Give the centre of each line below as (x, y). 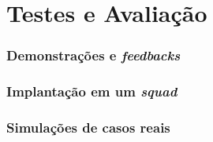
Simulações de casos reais (88, 127)
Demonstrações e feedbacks (93, 55)
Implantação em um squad (92, 91)
